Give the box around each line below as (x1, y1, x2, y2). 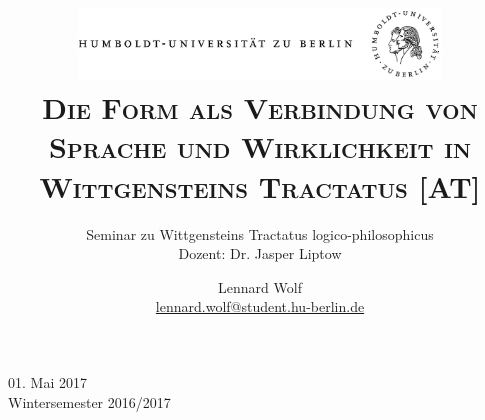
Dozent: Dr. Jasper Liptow (178, 243, 342, 264)
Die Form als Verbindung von (42, 87, 478, 128)
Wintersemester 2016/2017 (8, 391, 171, 412)
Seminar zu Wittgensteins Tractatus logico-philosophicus (86, 223, 434, 244)
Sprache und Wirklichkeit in (49, 126, 471, 167)
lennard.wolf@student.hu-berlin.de (155, 296, 365, 317)
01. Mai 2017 (8, 371, 87, 392)
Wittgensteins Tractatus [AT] (39, 165, 481, 206)
